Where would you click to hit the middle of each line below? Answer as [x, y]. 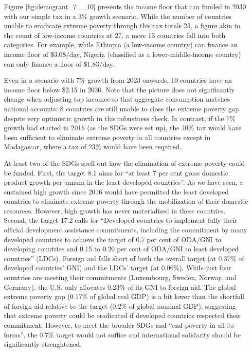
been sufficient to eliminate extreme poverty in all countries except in [107, 137]
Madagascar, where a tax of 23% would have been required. [93, 147]
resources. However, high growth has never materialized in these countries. [115, 210]
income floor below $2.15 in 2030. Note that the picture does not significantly [119, 89]
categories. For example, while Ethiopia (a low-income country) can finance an [121, 44]
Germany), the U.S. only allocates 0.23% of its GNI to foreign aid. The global [120, 287]
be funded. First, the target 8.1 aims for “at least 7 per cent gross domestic [116, 172]
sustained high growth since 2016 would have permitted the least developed [116, 191]
